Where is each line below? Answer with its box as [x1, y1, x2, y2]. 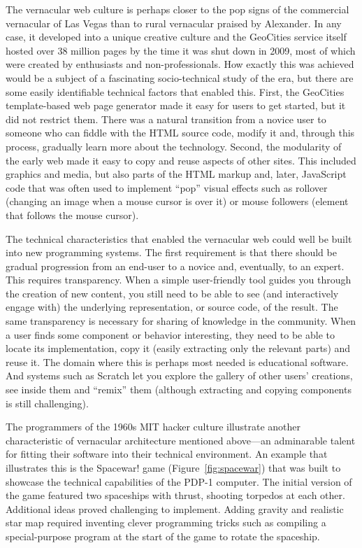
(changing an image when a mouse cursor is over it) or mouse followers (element [6, 194, 349, 209]
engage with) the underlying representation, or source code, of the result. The [6, 300, 338, 314]
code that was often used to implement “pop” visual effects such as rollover [6, 180, 328, 195]
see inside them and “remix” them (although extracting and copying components [6, 382, 352, 397]
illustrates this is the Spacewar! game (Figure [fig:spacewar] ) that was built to [6, 461, 341, 475]
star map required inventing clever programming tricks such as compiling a [6, 515, 326, 530]
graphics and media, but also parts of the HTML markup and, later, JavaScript [6, 167, 347, 181]
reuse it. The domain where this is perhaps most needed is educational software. [6, 354, 349, 369]
